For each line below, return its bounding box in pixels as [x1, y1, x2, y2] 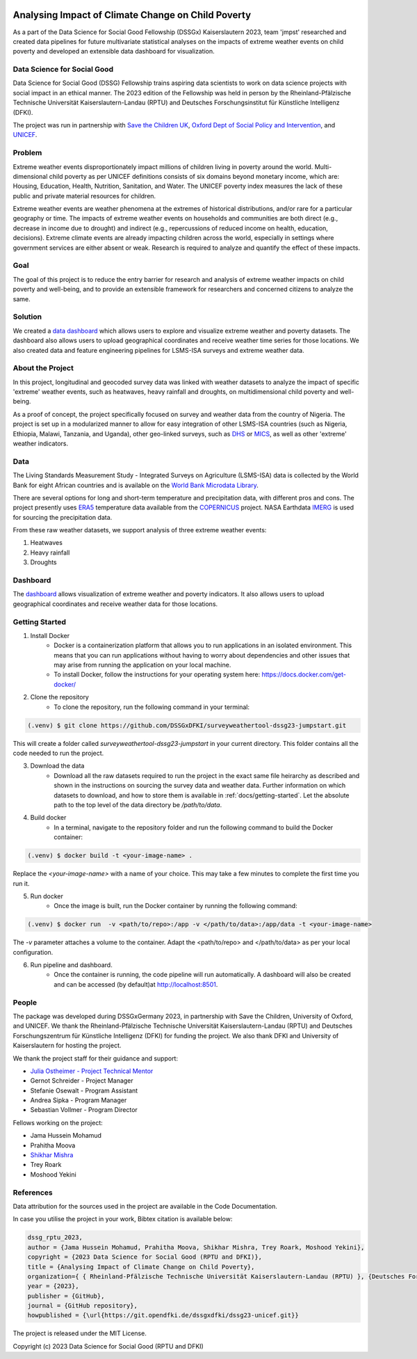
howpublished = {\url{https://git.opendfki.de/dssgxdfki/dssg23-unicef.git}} [27, 1312, 299, 1319]
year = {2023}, [27, 1282, 79, 1290]
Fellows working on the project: [13, 1118, 104, 1127]
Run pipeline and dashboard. [30, 961, 113, 969]
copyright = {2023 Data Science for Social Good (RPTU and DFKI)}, [27, 1253, 263, 1261]
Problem [13, 148, 42, 158]
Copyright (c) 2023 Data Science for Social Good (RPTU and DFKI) [13, 1342, 204, 1350]
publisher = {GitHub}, [27, 1292, 105, 1300]
